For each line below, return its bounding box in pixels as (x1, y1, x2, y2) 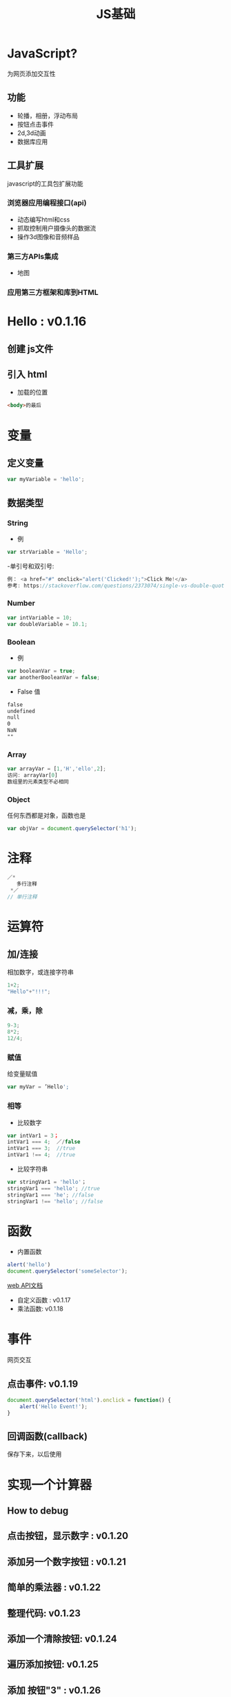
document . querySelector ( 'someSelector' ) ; (7, 1268, 128, 1275)
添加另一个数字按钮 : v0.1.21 (7, 1556, 126, 1568)
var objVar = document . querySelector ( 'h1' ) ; (7, 825, 137, 832)
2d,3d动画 (17, 129, 46, 137)
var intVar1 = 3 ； (7, 1132, 59, 1139)
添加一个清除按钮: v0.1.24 (7, 1633, 117, 1644)
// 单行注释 (7, 893, 38, 900)
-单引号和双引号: (7, 562, 54, 570)
